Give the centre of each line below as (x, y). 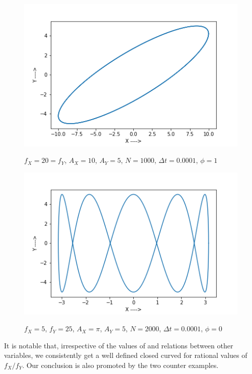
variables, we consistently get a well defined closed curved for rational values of (126, 355)
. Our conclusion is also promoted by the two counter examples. (120, 365)
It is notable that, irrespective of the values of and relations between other (119, 345)
